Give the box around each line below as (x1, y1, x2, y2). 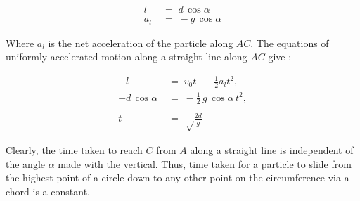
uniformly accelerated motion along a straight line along (6, 49, 247, 64)
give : (268, 49, 292, 64)
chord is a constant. (6, 183, 90, 198)
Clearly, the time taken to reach (6, 143, 143, 157)
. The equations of (250, 35, 329, 50)
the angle (6, 156, 45, 171)
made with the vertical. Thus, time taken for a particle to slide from (58, 156, 352, 171)
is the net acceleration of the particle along (48, 35, 233, 50)
